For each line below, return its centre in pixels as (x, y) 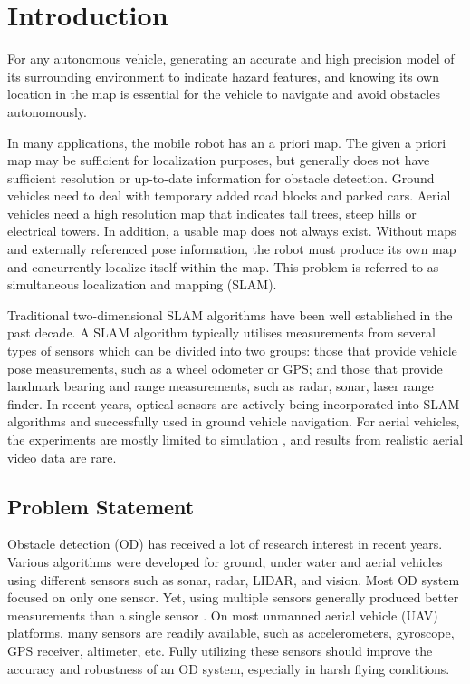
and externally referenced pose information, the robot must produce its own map (232, 249)
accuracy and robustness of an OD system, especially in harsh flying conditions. (229, 668)
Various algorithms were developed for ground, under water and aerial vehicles (225, 561)
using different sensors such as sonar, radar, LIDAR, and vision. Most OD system (234, 579)
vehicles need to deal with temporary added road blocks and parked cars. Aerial (229, 195)
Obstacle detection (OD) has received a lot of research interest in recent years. (225, 544)
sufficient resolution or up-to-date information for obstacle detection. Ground (221, 177)
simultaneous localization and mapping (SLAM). (142, 284)
